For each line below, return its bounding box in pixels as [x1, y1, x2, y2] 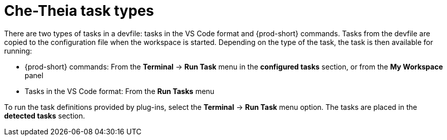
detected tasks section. [4, 111, 85, 120]
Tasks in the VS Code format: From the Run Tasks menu [25, 86, 215, 96]
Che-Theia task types [4, 2, 154, 19]
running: [4, 46, 32, 55]
